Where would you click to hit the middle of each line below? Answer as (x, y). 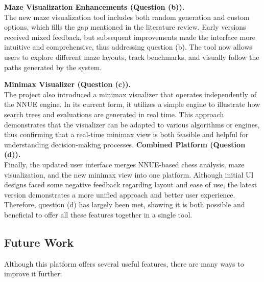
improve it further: (33, 274)
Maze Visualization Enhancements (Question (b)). (94, 7)
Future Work (39, 242)
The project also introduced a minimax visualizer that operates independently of (130, 94)
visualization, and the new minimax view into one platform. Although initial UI (129, 174)
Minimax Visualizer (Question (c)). (67, 84)
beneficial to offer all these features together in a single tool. (98, 214)
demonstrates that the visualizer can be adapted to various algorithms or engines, (132, 124)
